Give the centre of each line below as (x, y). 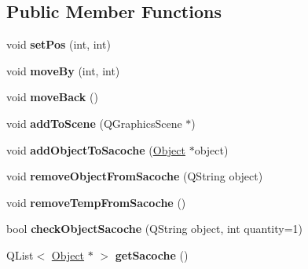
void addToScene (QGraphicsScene (94, 123)
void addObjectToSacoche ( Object (96, 149)
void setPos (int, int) (59, 44)
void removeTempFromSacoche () (96, 202)
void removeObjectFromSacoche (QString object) (135, 176)
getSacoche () (152, 254)
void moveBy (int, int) (63, 70)
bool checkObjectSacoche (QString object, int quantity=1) (155, 229)
